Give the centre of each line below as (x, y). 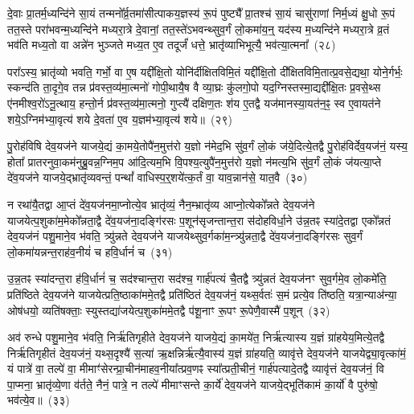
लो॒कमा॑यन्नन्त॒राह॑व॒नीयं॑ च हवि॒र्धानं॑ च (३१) (90, 251)
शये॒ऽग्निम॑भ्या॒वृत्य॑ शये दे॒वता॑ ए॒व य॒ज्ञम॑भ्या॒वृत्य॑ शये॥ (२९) (120, 119)
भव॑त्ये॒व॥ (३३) (39, 400)
